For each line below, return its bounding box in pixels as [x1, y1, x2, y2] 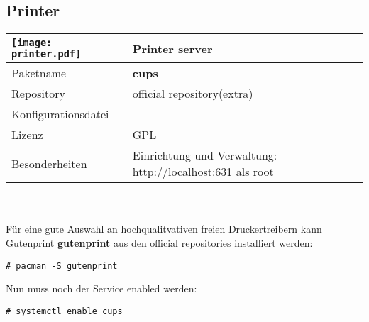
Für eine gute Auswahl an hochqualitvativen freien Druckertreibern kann [6, 221, 322, 236]
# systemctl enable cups [6, 306, 123, 316]
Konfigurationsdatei [11, 106, 109, 123]
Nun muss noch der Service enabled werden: [6, 281, 197, 296]
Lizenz [11, 126, 43, 143]
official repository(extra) [132, 85, 253, 102]
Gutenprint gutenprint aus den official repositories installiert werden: [6, 235, 313, 250]
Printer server [132, 40, 213, 57]
